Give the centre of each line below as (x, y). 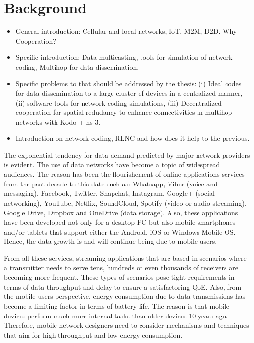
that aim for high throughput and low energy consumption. (93, 334)
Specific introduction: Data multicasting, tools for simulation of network (124, 57)
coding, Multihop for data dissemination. (77, 66)
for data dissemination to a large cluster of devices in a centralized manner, (129, 93)
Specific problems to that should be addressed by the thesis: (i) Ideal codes (128, 83)
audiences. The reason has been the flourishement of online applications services (124, 174)
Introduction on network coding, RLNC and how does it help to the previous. (132, 138)
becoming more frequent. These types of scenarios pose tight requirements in (119, 277)
